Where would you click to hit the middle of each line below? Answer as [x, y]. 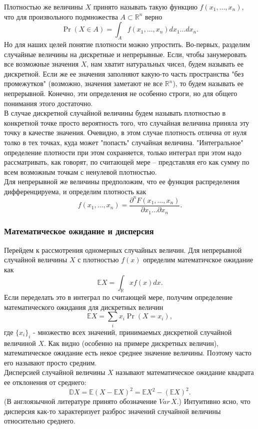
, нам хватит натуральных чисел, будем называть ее [165, 64]
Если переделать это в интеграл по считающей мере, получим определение [118, 297]
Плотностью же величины [43, 7]
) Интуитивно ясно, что [214, 401]
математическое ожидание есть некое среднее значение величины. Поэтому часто [128, 353]
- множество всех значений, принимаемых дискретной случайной [132, 332]
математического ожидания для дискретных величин [84, 307]
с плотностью [98, 260]
